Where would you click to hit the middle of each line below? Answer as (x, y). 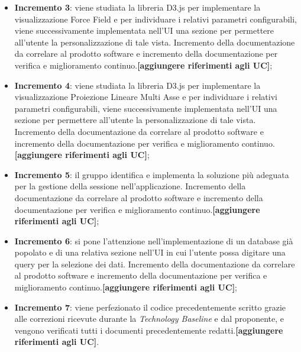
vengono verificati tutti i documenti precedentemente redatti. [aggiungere (149, 330)
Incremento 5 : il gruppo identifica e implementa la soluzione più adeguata (152, 174)
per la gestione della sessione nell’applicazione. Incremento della (130, 186)
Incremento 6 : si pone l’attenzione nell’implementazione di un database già (154, 240)
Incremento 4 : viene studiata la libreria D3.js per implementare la (137, 85)
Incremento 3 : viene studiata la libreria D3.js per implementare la (137, 7)
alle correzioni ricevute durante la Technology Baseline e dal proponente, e (149, 319)
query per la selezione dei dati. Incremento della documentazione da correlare (155, 264)
